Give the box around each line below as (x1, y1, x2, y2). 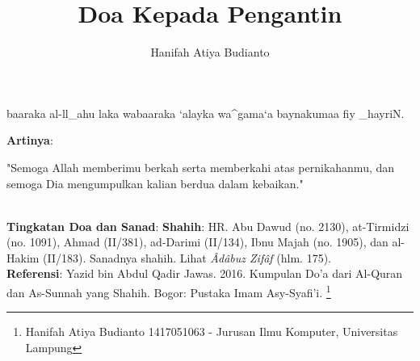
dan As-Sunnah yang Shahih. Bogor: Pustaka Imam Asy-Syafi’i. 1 (6, 282, 331, 300)
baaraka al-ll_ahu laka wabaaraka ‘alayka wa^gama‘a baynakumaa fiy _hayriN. (6, 104, 405, 121)
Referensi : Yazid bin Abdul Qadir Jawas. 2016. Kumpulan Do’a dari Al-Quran (6, 265, 403, 282)
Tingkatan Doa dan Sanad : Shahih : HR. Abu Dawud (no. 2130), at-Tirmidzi (6, 217, 409, 234)
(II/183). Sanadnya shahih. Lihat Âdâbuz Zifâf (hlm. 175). (43, 249, 331, 266)
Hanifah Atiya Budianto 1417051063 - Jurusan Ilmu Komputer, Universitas (25, 323, 398, 340)
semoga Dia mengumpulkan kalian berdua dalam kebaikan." (6, 174, 304, 191)
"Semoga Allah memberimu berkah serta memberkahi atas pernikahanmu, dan (6, 158, 395, 175)
